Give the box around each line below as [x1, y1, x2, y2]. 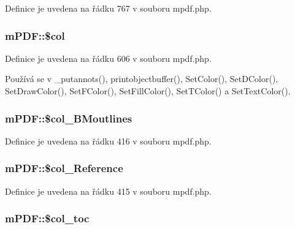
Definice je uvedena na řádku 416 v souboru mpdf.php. [5, 134, 212, 147]
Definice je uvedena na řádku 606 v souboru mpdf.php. [5, 51, 212, 64]
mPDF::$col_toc [5, 211, 90, 226]
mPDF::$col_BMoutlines [5, 110, 132, 126]
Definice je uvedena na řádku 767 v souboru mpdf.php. [5, 2, 212, 14]
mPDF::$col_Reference [5, 160, 123, 176]
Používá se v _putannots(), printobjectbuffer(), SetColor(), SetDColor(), [5, 72, 278, 85]
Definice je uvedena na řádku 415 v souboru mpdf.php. [5, 184, 212, 197]
